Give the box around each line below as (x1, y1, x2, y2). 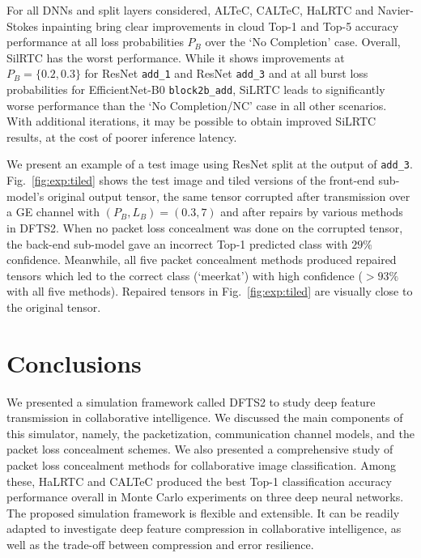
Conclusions (6, 346, 142, 379)
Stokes (6, 17, 38, 34)
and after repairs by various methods (220, 203, 403, 220)
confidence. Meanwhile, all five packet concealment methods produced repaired (6, 251, 397, 268)
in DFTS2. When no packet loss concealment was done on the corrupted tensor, (6, 219, 403, 236)
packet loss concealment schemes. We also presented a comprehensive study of (6, 441, 393, 458)
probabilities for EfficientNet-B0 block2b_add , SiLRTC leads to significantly (6, 81, 385, 98)
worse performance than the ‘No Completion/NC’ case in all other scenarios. (6, 96, 387, 113)
